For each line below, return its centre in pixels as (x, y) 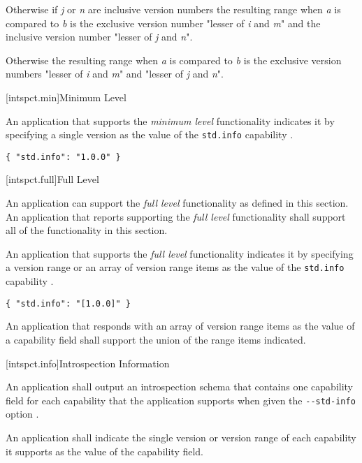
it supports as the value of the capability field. (105, 451)
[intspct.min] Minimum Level (66, 97)
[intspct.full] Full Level (52, 179)
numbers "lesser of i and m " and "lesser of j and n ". (115, 74)
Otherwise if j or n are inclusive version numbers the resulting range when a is (173, 9)
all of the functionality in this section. (87, 230)
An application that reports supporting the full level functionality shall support (176, 216)
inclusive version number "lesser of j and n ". (99, 37)
